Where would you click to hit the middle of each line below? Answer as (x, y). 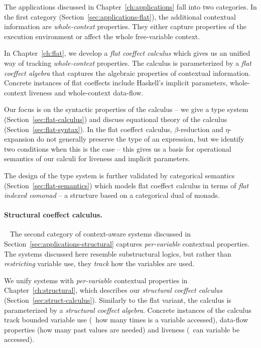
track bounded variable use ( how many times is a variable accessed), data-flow (126, 320)
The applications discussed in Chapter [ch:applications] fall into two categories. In (130, 7)
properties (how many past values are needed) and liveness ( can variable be (122, 329)
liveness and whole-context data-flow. (86, 92)
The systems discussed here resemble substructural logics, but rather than (118, 253)
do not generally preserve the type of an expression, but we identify (141, 139)
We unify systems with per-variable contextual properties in (96, 280)
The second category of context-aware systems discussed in (100, 234)
